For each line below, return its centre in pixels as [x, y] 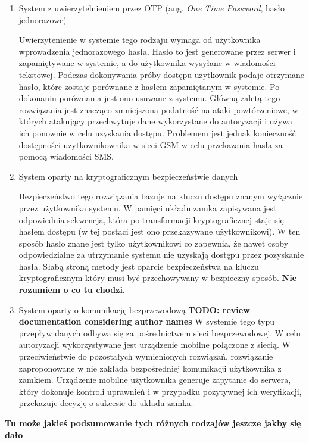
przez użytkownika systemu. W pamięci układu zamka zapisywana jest [148, 208]
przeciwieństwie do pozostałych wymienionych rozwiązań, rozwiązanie [146, 356]
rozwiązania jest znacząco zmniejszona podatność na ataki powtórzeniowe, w [158, 109]
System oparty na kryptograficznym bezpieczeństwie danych [128, 176]
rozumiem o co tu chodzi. [72, 290]
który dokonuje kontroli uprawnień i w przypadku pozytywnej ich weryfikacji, [160, 391]
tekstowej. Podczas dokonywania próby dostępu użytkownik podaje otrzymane [162, 74]
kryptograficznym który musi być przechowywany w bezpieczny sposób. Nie [158, 278]
